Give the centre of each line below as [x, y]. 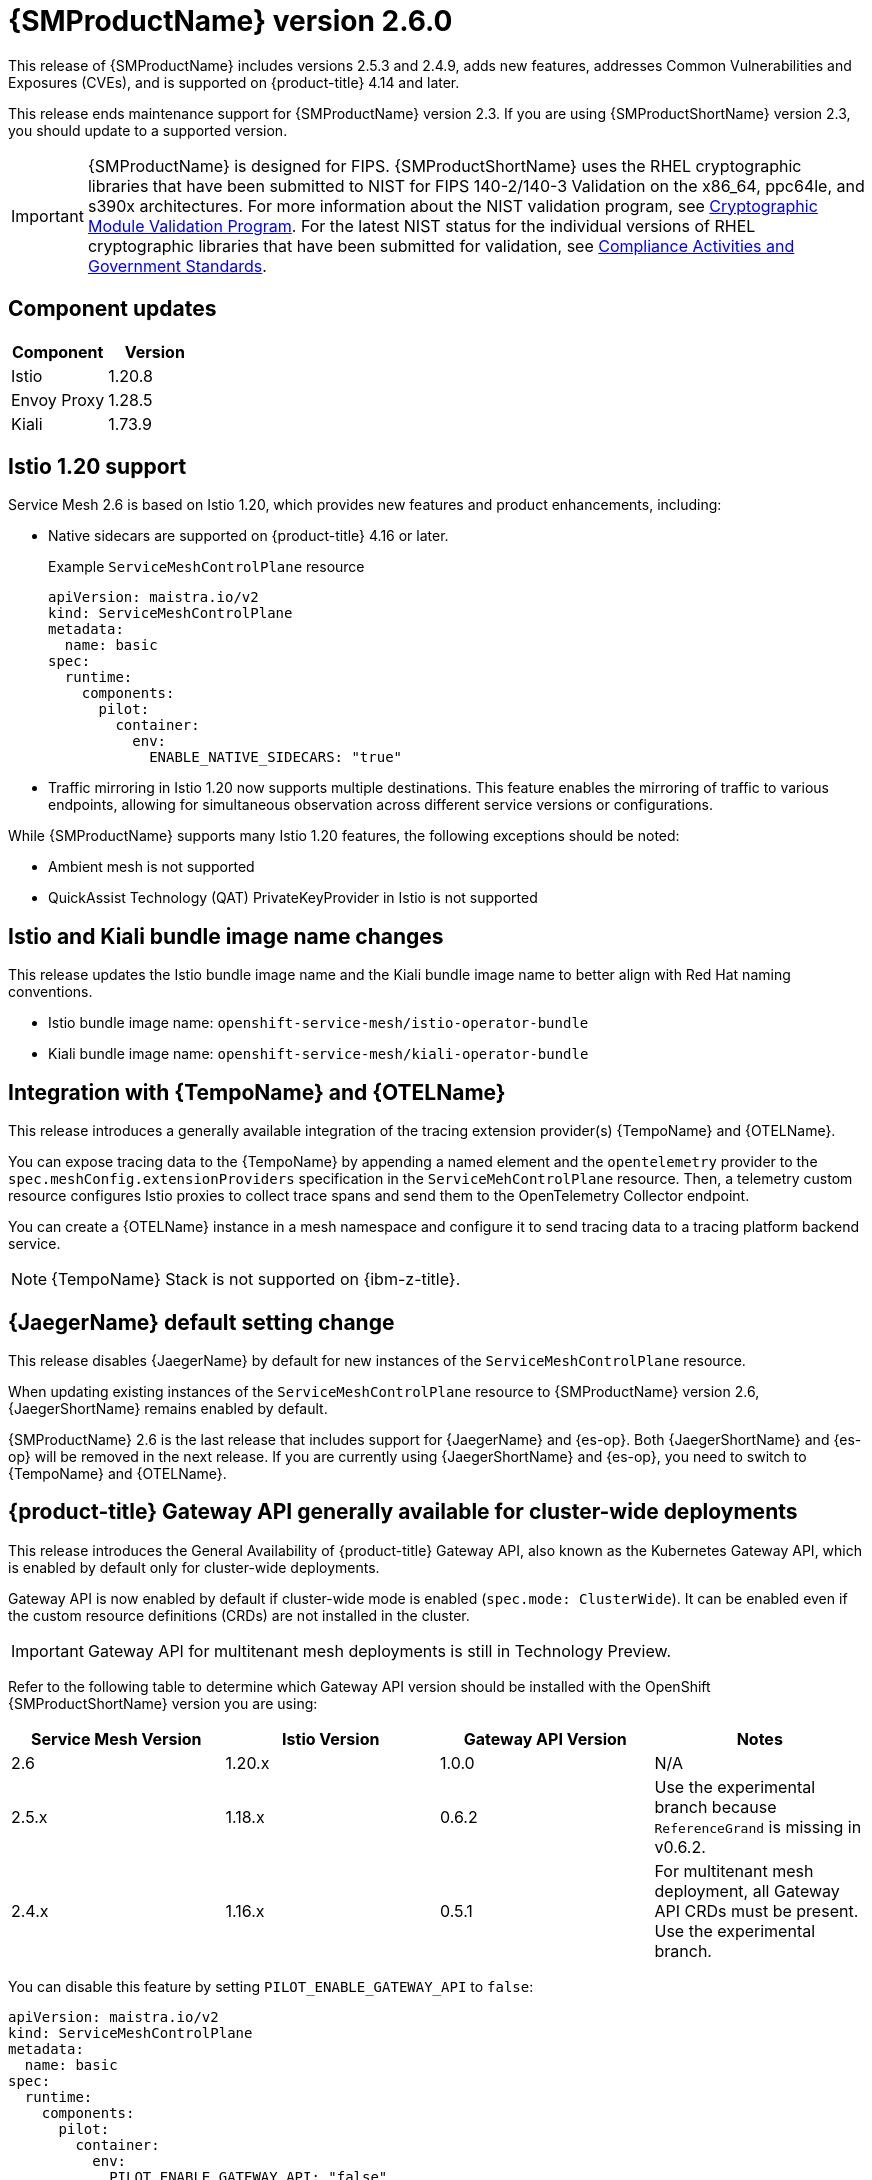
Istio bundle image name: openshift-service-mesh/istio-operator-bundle [318, 1023]
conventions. [50, 992]
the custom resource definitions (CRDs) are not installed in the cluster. [239, 1615]
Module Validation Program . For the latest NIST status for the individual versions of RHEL [421, 225]
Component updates [112, 309]
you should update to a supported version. [148, 130]
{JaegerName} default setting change [201, 1322]
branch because [715, 1806]
